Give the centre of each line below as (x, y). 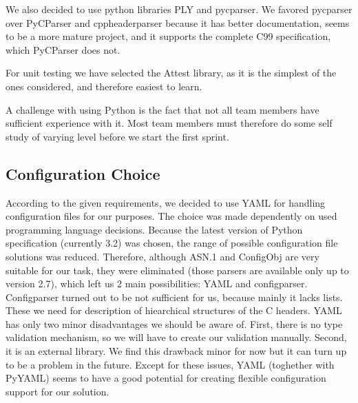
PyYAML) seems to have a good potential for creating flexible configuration (166, 378)
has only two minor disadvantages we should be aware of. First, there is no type (174, 323)
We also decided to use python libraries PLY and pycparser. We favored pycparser (179, 9)
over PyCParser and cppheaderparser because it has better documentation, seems (178, 22)
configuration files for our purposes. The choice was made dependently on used (171, 216)
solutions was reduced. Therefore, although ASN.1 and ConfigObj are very (162, 256)
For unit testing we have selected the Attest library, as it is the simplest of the (171, 73)
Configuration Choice (83, 173)
